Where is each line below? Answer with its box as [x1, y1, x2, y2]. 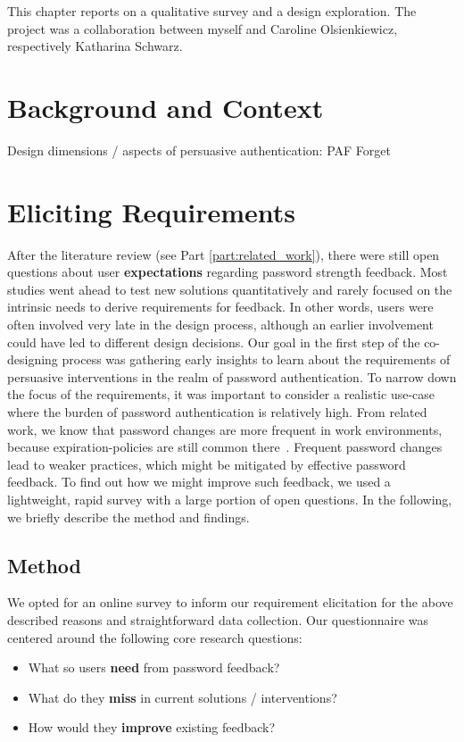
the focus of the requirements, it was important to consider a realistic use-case [7, 385, 435, 404]
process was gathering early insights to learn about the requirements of [62, 350, 451, 369]
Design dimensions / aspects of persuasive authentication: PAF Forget [7, 140, 391, 159]
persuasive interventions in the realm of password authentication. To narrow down [7, 367, 457, 386]
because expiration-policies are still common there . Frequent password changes [7, 438, 443, 456]
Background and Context [7, 88, 324, 125]
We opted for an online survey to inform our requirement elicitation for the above [7, 593, 453, 612]
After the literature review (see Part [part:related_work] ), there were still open [7, 245, 440, 263]
